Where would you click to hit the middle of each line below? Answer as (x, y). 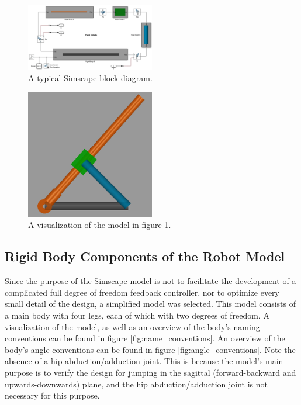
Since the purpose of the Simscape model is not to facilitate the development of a (150, 281)
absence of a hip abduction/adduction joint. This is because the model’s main (144, 361)
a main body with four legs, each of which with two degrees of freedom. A (137, 315)
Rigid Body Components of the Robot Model (145, 256)
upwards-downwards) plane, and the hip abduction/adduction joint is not (136, 384)
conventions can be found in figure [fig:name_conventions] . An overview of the (145, 338)
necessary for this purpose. (52, 395)
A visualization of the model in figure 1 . (100, 225)
